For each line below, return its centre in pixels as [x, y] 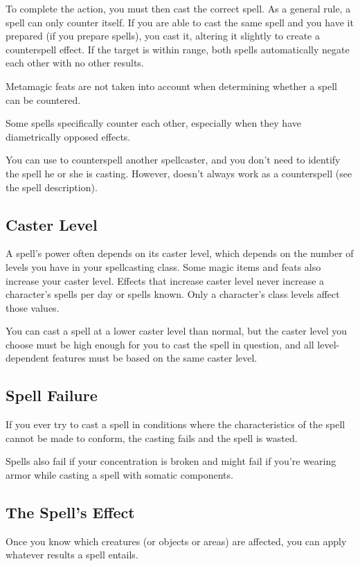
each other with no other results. [75, 63]
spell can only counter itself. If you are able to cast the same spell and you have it [180, 22]
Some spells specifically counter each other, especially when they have [153, 123]
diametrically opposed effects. [68, 136]
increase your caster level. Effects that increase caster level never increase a [165, 280]
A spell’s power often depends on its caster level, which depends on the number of [180, 253]
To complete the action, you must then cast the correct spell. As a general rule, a [178, 8]
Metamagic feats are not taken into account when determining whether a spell [171, 86]
